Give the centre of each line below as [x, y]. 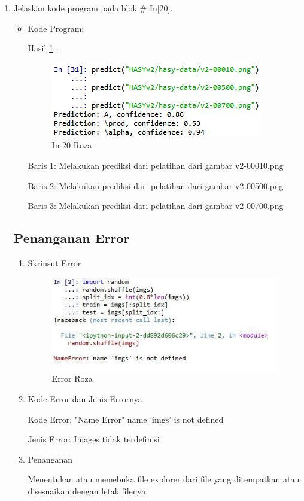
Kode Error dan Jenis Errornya [85, 399]
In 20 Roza [72, 145]
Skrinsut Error [54, 262]
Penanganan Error [72, 238]
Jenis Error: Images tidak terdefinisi [94, 439]
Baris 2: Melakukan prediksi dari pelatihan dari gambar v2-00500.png [156, 185]
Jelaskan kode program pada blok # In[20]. [93, 8]
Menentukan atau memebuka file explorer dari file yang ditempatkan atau [164, 479]
